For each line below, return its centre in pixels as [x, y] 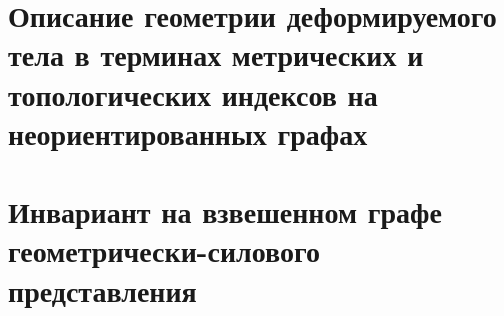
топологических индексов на [193, 93]
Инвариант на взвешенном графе [225, 211]
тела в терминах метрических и [216, 54]
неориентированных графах [188, 132]
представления [102, 289]
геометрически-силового [164, 250]
